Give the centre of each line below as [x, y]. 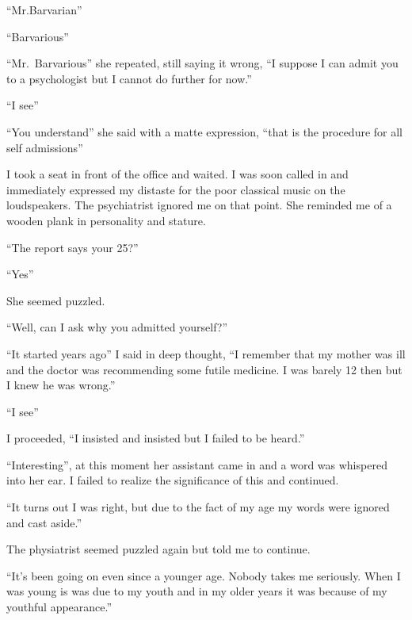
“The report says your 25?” [72, 247]
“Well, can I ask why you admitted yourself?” [117, 327]
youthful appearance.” [59, 607]
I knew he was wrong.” [61, 385]
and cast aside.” [44, 522]
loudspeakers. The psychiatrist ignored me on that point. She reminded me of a [199, 205]
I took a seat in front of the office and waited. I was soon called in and [177, 174]
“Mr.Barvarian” [44, 10]
